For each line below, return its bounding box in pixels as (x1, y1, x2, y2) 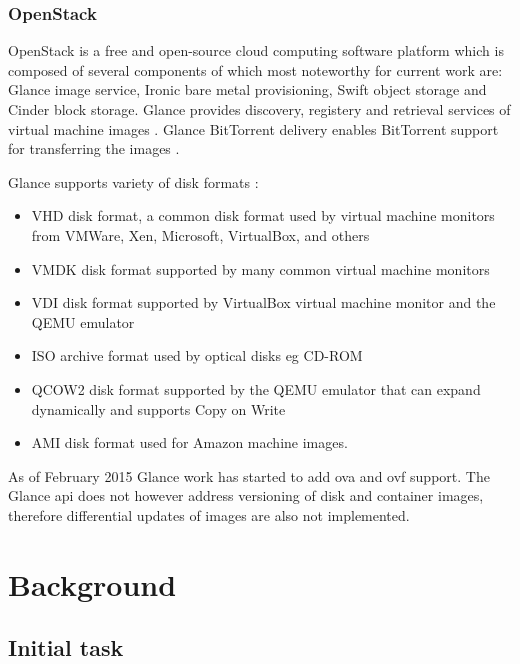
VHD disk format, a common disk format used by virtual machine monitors (31, 205, 495, 226)
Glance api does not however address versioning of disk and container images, (8, 485, 484, 506)
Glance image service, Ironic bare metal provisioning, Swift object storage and (8, 79, 487, 100)
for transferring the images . (8, 138, 180, 159)
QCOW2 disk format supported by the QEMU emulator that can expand (31, 378, 481, 399)
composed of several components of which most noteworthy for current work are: (8, 59, 503, 80)
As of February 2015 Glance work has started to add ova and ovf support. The (8, 465, 490, 486)
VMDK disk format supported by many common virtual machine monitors (31, 258, 490, 279)
